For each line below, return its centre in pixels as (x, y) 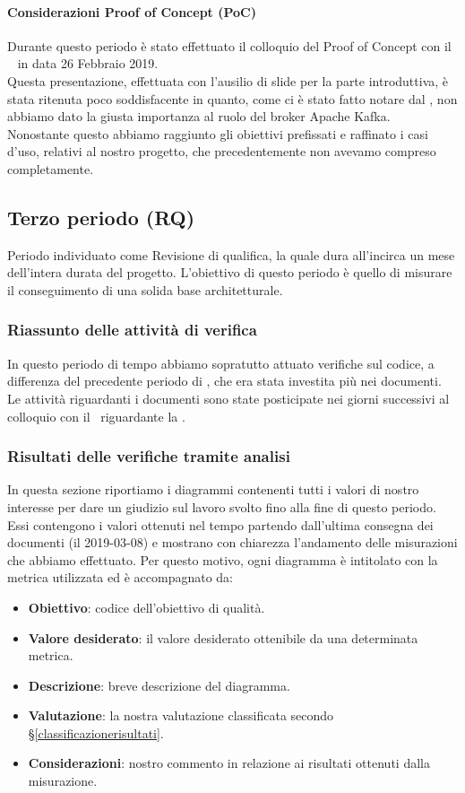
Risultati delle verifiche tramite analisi (149, 456)
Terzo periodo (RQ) (101, 217)
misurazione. (63, 781)
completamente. (51, 168)
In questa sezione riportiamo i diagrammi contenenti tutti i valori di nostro (213, 489)
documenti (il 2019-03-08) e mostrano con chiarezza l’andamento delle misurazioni (232, 542)
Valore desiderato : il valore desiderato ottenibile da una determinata (223, 637)
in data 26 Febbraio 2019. (88, 63)
